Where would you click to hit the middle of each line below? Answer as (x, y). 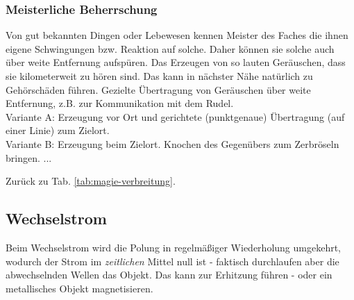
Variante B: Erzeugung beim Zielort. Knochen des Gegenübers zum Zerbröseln (172, 143)
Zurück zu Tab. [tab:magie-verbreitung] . (91, 181)
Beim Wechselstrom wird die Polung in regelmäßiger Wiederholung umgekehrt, (173, 247)
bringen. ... (29, 157)
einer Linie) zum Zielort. (58, 130)
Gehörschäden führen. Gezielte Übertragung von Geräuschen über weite (158, 89)
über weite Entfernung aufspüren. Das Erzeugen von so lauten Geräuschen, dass (176, 62)
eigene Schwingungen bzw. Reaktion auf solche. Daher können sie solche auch (170, 48)
